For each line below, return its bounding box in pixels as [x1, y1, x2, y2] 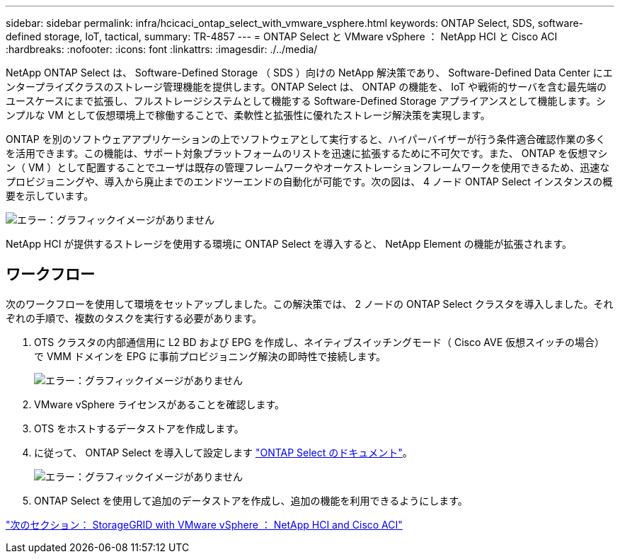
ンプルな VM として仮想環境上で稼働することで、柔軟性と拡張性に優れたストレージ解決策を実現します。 [6, 109, 490, 121]
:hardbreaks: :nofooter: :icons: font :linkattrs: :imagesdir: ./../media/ [6, 43, 318, 55]
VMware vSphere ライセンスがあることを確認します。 [34, 398, 285, 410]
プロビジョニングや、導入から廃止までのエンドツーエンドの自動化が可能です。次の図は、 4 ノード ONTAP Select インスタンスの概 [6, 175, 613, 188]
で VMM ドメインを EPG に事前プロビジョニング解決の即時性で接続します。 [34, 350, 386, 362]
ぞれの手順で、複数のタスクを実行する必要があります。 [6, 311, 263, 324]
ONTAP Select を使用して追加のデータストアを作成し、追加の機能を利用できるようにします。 [34, 494, 468, 507]
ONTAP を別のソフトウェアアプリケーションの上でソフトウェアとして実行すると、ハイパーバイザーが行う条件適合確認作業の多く [6, 133, 606, 145]
